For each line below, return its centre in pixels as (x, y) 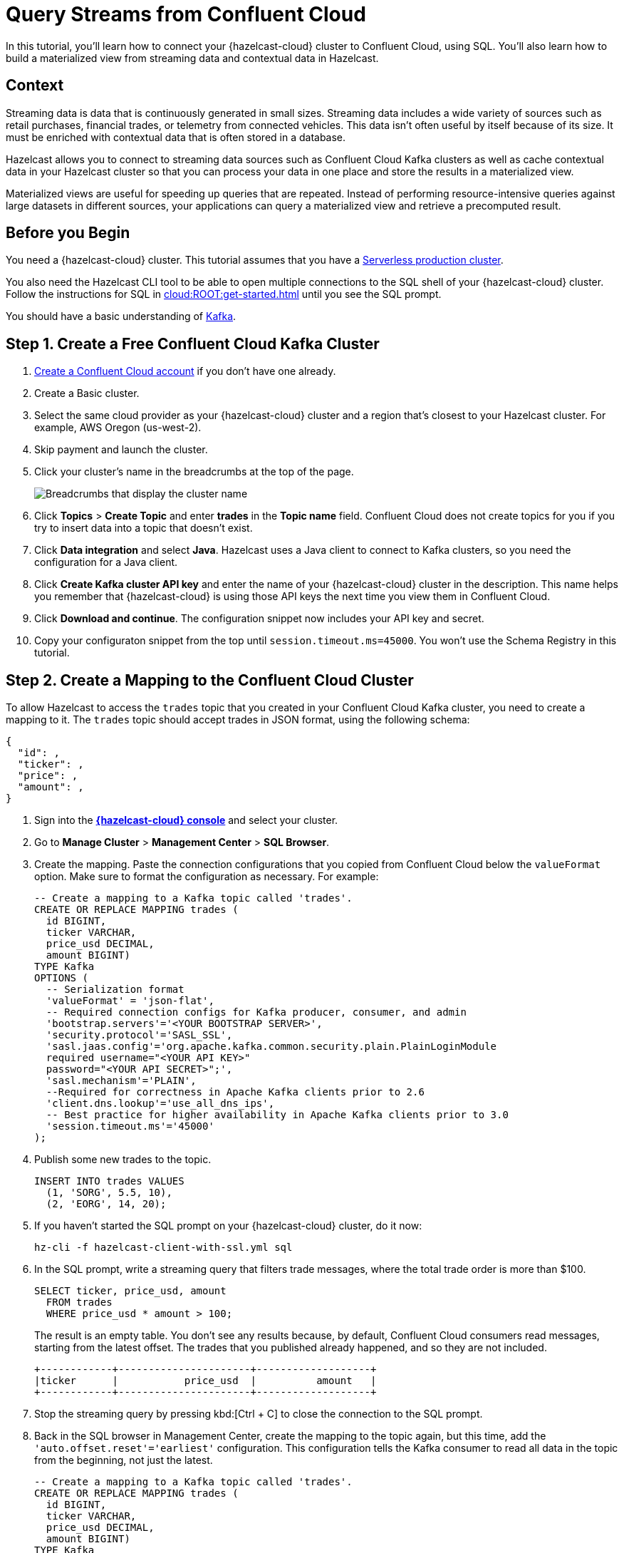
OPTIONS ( (61, 978)
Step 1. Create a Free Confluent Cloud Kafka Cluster (193, 344)
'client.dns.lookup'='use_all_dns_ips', (160, 1104)
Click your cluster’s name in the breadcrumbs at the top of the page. (194, 472)
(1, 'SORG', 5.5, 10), (109, 1193)
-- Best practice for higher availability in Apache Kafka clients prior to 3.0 (277, 1115)
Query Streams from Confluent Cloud (186, 14)
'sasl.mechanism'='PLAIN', (121, 1081)
